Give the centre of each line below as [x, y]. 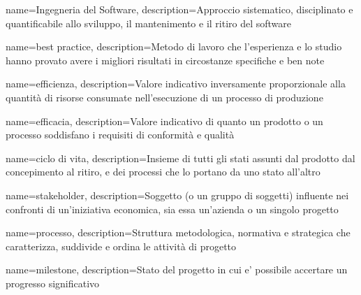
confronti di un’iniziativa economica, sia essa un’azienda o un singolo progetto [172, 209]
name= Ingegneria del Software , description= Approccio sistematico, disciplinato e [179, 9]
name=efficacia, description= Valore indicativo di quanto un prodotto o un [164, 121]
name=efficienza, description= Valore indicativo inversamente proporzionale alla [176, 84]
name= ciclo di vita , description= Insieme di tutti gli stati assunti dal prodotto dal [180, 158]
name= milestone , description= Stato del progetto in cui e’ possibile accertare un [177, 269]
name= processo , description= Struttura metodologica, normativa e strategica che [178, 232]
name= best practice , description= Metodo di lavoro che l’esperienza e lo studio [174, 46]
